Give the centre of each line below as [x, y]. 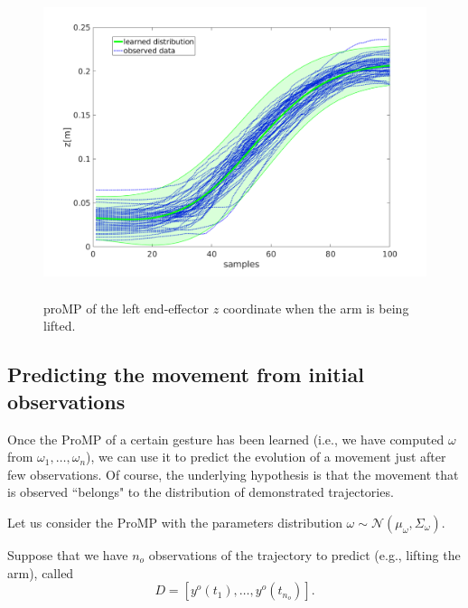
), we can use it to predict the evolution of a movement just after [266, 457]
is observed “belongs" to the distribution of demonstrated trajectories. [201, 492]
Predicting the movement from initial [186, 374]
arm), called [41, 572]
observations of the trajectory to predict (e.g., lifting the [304, 554]
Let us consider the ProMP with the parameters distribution [175, 522]
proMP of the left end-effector [126, 308]
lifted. [60, 326]
